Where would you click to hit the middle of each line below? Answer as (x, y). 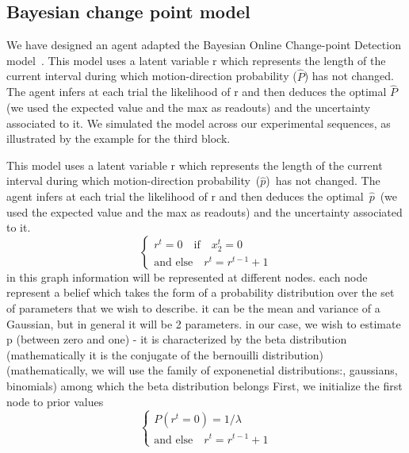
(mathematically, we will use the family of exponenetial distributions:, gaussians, (202, 370)
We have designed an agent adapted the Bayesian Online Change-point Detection (204, 45)
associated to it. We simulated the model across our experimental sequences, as (199, 123)
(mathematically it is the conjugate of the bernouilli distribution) (165, 354)
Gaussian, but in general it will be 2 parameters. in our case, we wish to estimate (204, 323)
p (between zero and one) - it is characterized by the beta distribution (177, 339)
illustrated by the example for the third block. (118, 138)
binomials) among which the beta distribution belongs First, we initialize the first (204, 385)
